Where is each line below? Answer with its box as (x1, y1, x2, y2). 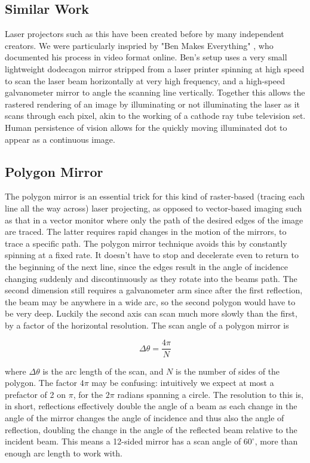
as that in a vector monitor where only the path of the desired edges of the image (5, 213, 303, 226)
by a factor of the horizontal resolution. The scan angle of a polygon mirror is (5, 318, 289, 331)
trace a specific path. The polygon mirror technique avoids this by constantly (5, 237, 287, 249)
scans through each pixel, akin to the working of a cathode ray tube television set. (5, 109, 306, 122)
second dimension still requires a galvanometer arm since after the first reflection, (5, 284, 303, 296)
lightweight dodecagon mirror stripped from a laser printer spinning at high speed (5, 62, 305, 75)
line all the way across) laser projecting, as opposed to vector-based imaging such (5, 201, 302, 214)
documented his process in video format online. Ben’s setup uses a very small (5, 51, 287, 63)
